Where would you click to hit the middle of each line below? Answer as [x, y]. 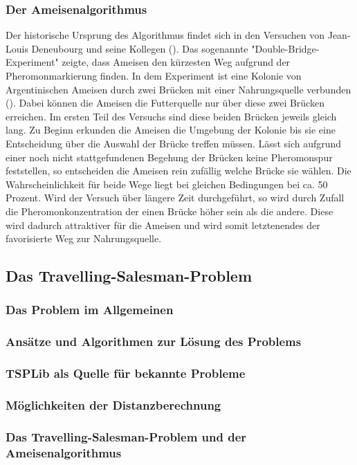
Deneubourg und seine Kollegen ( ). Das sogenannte [140, 48]
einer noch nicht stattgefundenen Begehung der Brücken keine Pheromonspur [169, 157]
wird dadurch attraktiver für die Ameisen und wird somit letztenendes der [163, 225]
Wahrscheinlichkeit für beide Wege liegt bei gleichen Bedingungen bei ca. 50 [167, 184]
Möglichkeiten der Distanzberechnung [113, 404]
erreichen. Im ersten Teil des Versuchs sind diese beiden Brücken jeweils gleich [171, 116]
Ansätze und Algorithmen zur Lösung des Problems [154, 341]
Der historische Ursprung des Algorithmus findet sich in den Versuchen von [165, 35]
